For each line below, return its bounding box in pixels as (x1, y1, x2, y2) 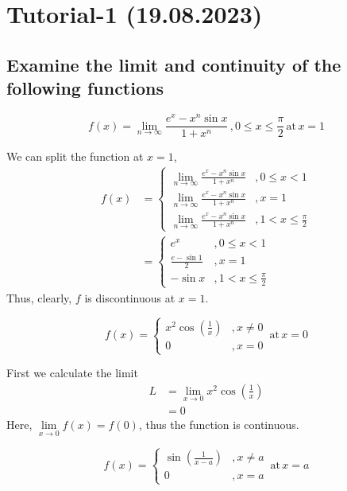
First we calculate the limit (6, 364, 138, 381)
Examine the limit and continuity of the (6, 52, 341, 76)
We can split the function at (6, 148, 144, 165)
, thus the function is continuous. (138, 415, 299, 432)
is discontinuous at (84, 289, 175, 306)
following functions (6, 76, 164, 100)
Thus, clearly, (6, 289, 72, 306)
